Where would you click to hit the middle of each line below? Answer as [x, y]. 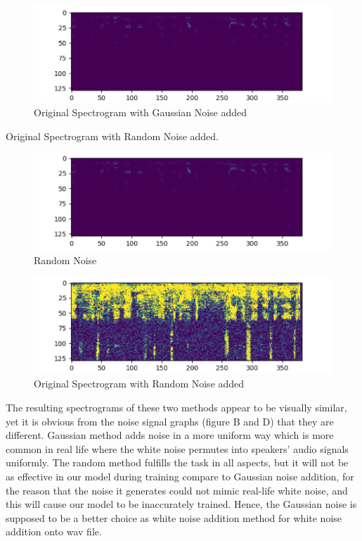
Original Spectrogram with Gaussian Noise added [141, 112]
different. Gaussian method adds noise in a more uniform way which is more [170, 435]
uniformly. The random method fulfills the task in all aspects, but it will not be [177, 462]
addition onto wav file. [54, 531]
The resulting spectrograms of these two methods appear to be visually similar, [176, 408]
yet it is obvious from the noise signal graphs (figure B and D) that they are [170, 421]
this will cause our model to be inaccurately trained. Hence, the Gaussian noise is [181, 504]
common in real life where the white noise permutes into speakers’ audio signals [177, 448]
